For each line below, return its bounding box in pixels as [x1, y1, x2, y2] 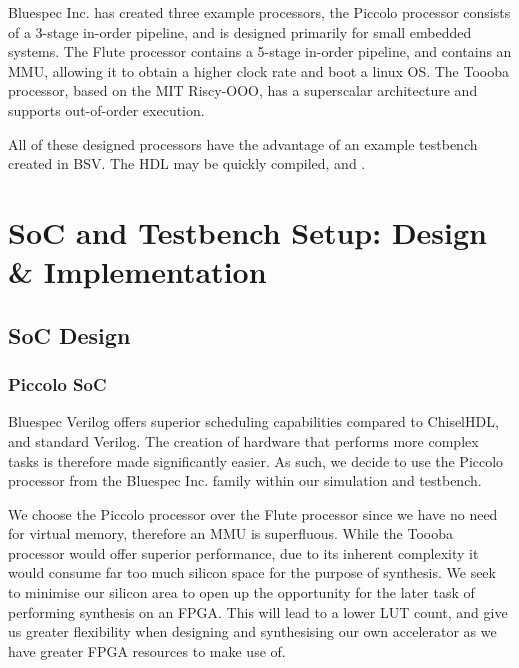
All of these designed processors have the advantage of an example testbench [8, 133, 478, 154]
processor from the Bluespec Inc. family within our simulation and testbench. [8, 470, 482, 491]
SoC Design [8, 319, 131, 350]
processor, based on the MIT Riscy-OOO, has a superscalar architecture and [8, 80, 478, 101]
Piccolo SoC [8, 372, 107, 397]
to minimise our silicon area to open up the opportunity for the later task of [8, 582, 475, 603]
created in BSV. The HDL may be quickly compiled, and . [8, 153, 366, 174]
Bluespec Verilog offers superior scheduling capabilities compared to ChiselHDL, [8, 411, 499, 432]
